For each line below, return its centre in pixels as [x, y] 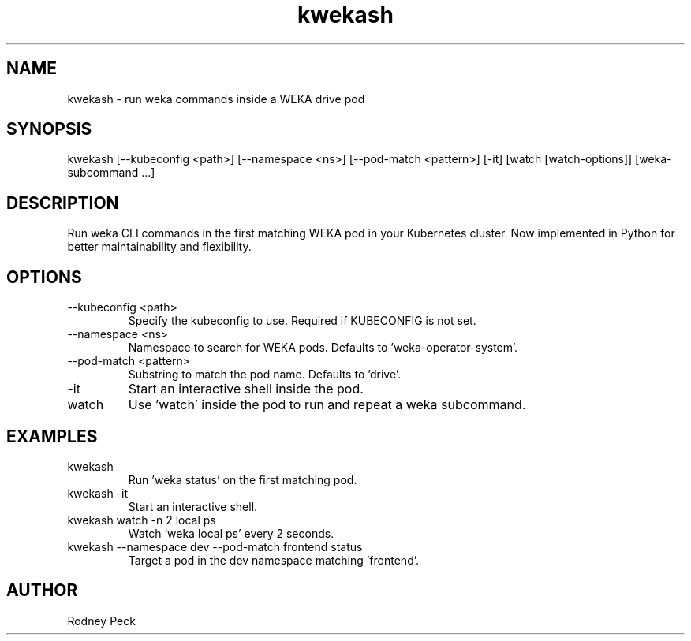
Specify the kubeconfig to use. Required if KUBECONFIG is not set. [302, 321]
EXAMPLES [52, 436]
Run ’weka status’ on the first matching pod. [243, 479]
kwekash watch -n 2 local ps [142, 520]
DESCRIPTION [63, 203]
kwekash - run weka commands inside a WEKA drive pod [216, 99]
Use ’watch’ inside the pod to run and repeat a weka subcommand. [327, 405]
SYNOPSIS [49, 129]
